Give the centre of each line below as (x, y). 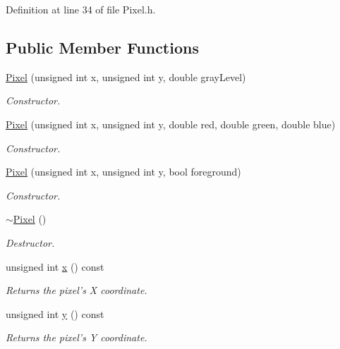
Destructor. (30, 242)
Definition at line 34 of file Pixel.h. (81, 9)
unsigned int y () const (55, 313)
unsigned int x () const (55, 266)
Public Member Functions (102, 47)
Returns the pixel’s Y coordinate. (77, 337)
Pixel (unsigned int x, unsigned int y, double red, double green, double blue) (171, 124)
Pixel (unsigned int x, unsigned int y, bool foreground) (123, 172)
